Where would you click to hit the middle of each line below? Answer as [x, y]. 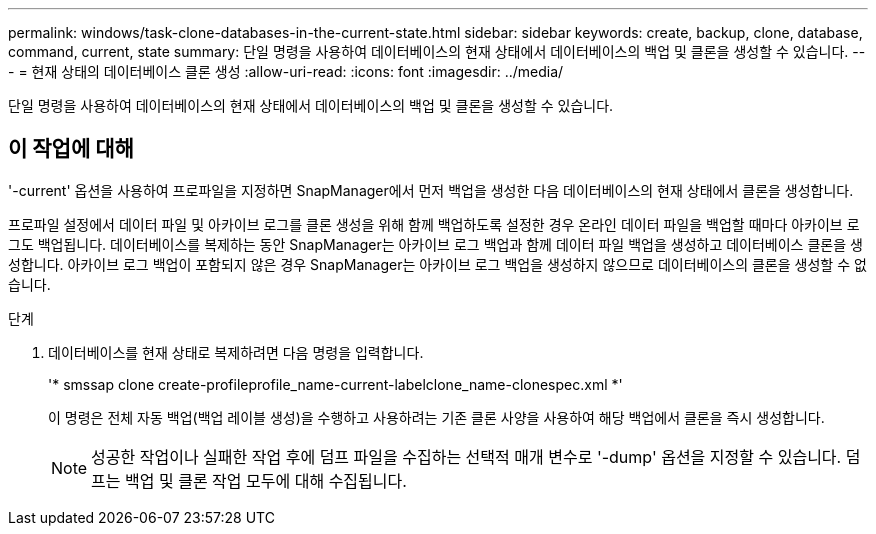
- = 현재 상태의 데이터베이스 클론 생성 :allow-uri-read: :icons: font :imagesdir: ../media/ [286, 71]
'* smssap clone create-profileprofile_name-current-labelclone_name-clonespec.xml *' [335, 384]
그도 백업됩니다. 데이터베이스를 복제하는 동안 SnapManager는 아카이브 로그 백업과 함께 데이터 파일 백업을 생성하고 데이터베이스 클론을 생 [435, 244]
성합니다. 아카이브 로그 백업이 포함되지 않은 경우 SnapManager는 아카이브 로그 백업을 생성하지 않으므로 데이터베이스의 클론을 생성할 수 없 [437, 264]
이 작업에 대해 [71, 149]
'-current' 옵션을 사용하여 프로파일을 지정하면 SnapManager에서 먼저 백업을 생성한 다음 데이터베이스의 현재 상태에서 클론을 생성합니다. [431, 190]
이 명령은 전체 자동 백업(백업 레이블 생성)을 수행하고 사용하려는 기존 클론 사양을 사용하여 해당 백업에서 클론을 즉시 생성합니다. [436, 417]
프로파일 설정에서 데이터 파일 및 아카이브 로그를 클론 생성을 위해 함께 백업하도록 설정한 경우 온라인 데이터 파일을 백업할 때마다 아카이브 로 [434, 224]
